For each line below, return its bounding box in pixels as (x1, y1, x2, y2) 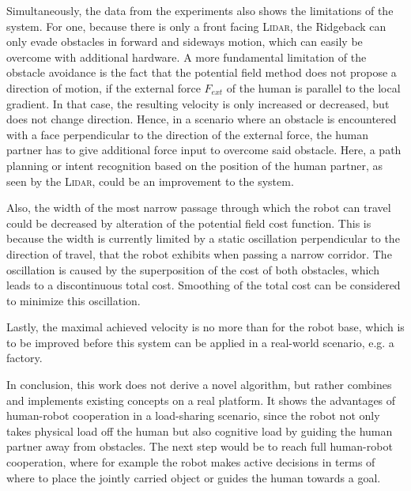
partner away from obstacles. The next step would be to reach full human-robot (6, 438, 393, 455)
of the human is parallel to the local (226, 79, 401, 96)
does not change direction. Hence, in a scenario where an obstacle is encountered (6, 111, 397, 127)
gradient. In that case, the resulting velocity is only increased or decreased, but (6, 95, 390, 111)
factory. (6, 349, 43, 366)
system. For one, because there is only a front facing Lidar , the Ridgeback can (6, 17, 386, 34)
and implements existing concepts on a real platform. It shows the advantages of (6, 391, 396, 408)
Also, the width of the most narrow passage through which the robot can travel (6, 199, 391, 216)
